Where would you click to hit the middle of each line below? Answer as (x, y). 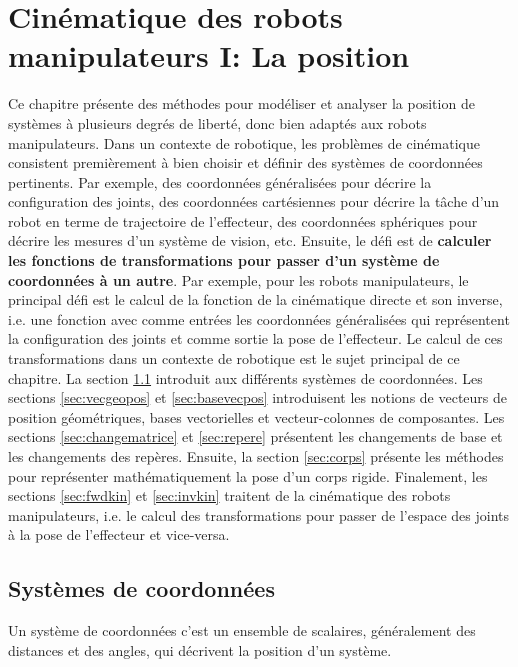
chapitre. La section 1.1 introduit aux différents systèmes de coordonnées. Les (245, 377)
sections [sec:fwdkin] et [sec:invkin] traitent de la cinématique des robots (229, 495)
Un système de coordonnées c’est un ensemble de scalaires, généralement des (242, 630)
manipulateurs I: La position (209, 55)
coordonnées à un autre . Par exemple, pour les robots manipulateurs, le (238, 279)
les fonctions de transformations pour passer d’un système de (224, 260)
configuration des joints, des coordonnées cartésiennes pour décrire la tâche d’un (254, 201)
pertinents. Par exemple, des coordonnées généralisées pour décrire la (220, 181)
